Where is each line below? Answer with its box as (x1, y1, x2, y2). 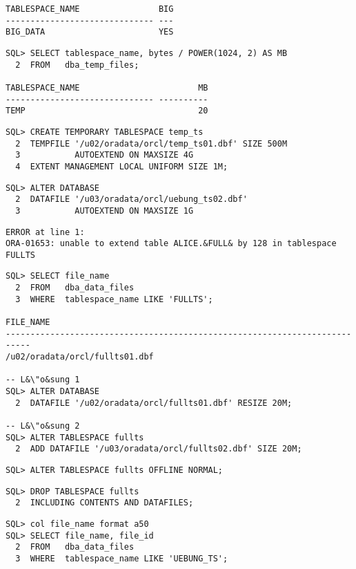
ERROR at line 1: (6, 227, 85, 237)
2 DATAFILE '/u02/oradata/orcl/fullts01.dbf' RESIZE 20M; (15, 398, 293, 408)
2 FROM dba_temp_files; (15, 59, 139, 70)
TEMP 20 (6, 106, 208, 116)
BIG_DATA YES (6, 27, 174, 37)
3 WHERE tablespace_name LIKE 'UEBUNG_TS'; (15, 553, 228, 563)
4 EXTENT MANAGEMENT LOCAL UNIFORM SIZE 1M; (15, 161, 228, 171)
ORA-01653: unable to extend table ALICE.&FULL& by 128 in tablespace (6, 239, 337, 249)
